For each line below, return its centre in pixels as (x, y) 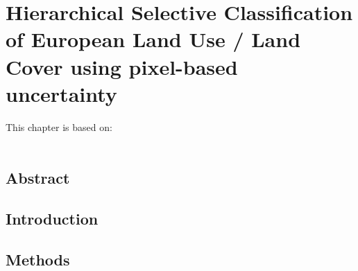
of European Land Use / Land (153, 39)
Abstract (38, 178)
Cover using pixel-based (122, 66)
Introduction (52, 219)
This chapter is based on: (59, 126)
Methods (38, 259)
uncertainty (61, 93)
